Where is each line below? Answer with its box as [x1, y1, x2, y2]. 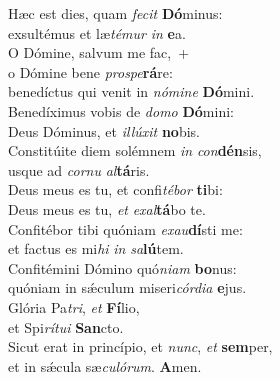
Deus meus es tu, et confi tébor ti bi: [8, 179, 223, 200]
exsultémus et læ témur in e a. [8, 22, 186, 43]
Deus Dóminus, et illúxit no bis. [8, 120, 200, 141]
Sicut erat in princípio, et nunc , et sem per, [8, 336, 273, 357]
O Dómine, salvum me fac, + [8, 42, 190, 63]
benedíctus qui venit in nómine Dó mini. [8, 81, 255, 102]
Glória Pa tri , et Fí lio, [8, 296, 140, 317]
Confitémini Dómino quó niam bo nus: [8, 257, 237, 278]
